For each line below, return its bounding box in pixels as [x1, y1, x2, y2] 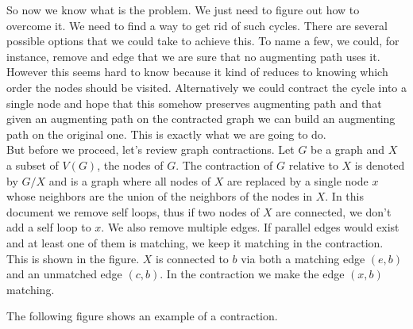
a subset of [6, 156, 59, 173]
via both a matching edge [241, 250, 365, 266]
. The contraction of [176, 156, 273, 173]
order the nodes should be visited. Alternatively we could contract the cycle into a [6, 78, 407, 95]
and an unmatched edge [6, 266, 122, 282]
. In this [325, 188, 365, 205]
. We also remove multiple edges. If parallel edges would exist [101, 219, 399, 235]
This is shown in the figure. [6, 250, 140, 266]
